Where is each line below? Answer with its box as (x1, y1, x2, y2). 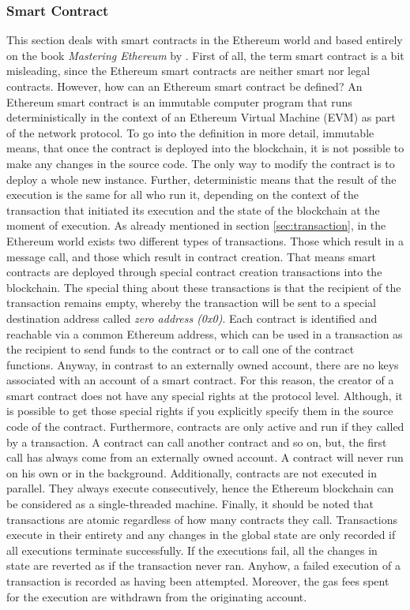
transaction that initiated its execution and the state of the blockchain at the (6, 201, 380, 218)
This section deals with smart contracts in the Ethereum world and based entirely (6, 32, 403, 48)
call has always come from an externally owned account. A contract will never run (6, 449, 404, 466)
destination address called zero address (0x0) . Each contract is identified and (6, 309, 378, 326)
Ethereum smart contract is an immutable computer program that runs (6, 93, 352, 110)
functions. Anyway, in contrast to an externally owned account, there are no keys (6, 356, 399, 372)
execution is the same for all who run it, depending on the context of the (6, 186, 359, 203)
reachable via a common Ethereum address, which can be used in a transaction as (6, 325, 403, 342)
